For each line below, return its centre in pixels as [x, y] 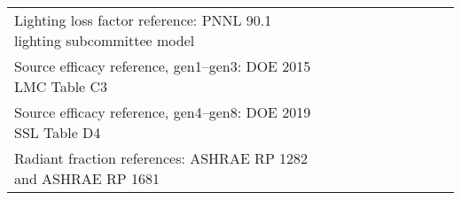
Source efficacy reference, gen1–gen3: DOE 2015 [163, 66]
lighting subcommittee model [105, 40]
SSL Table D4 [58, 132]
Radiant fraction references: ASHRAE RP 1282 [161, 158]
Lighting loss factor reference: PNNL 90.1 [143, 20]
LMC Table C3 [61, 86]
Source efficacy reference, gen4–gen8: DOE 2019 [163, 112]
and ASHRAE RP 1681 [87, 178]
